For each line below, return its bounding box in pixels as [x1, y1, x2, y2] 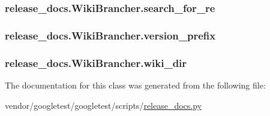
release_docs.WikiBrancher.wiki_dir [5, 55, 187, 70]
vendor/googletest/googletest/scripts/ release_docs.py [5, 99, 202, 111]
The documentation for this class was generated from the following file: [5, 78, 266, 91]
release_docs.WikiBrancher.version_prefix [5, 28, 216, 42]
